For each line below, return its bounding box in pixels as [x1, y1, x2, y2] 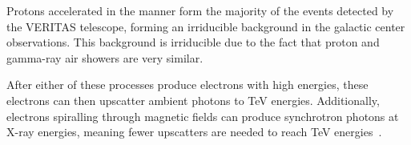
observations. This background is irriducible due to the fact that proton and [6, 34, 380, 50]
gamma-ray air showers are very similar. [6, 49, 203, 66]
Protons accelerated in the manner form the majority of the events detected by [6, 2, 394, 18]
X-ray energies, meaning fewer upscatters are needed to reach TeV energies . [6, 123, 382, 140]
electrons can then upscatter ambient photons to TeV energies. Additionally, [6, 91, 380, 108]
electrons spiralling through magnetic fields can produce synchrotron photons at [6, 107, 399, 124]
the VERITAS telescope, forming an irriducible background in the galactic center [6, 18, 405, 34]
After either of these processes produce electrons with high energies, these [6, 76, 369, 93]
